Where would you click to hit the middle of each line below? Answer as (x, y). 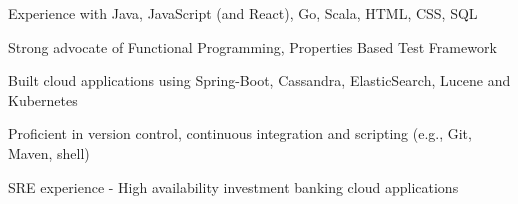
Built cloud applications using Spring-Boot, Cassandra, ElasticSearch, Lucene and (259, 80)
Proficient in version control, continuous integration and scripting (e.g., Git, (240, 133)
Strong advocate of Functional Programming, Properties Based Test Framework (252, 46)
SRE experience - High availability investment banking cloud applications (233, 186)
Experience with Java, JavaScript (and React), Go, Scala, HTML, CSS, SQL (243, 13)
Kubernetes (43, 99)
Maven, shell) (49, 152)
